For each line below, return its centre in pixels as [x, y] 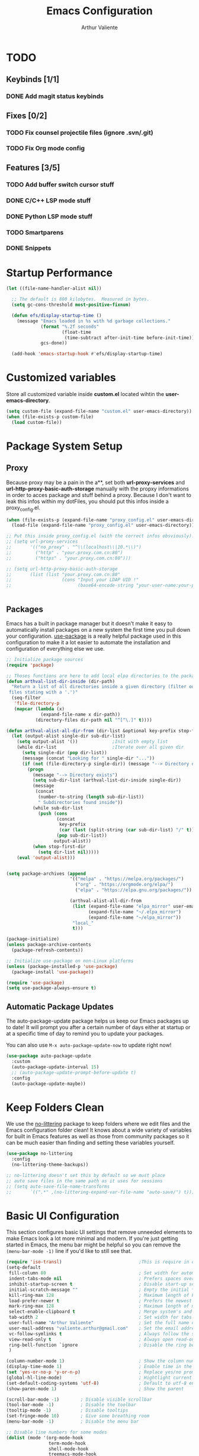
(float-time [77, 332]
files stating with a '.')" [43, 692]
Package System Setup [65, 446]
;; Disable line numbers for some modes [57, 1432]
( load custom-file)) [37, 422]
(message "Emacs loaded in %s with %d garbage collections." [94, 321]
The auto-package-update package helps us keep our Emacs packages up [98, 1021]
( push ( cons [52, 814]
